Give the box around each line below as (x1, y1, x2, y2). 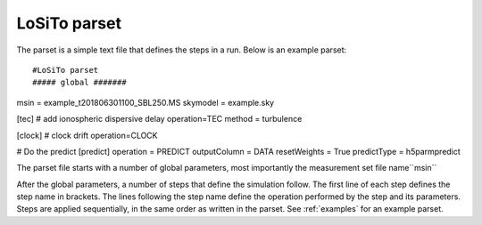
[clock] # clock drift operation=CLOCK (16, 130, 158, 141)
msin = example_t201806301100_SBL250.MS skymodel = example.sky (16, 97, 275, 108)
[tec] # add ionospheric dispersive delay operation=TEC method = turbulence (16, 114, 303, 125)
